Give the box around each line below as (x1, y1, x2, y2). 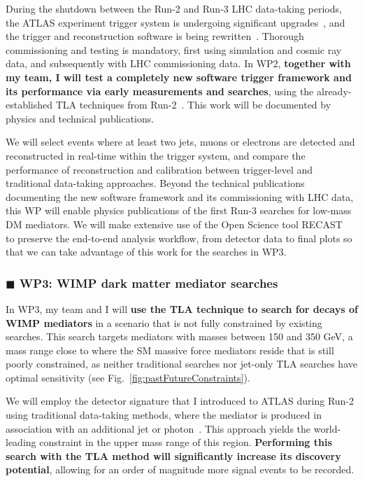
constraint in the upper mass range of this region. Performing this (39, 435, 332, 449)
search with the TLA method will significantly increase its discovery (6, 448, 341, 463)
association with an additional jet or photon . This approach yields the (6, 421, 311, 435)
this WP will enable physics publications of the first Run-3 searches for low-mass (6, 203, 352, 218)
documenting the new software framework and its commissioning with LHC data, (6, 189, 354, 204)
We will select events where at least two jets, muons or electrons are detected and (6, 134, 355, 149)
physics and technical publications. (6, 111, 155, 125)
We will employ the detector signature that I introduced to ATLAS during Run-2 (6, 393, 355, 408)
